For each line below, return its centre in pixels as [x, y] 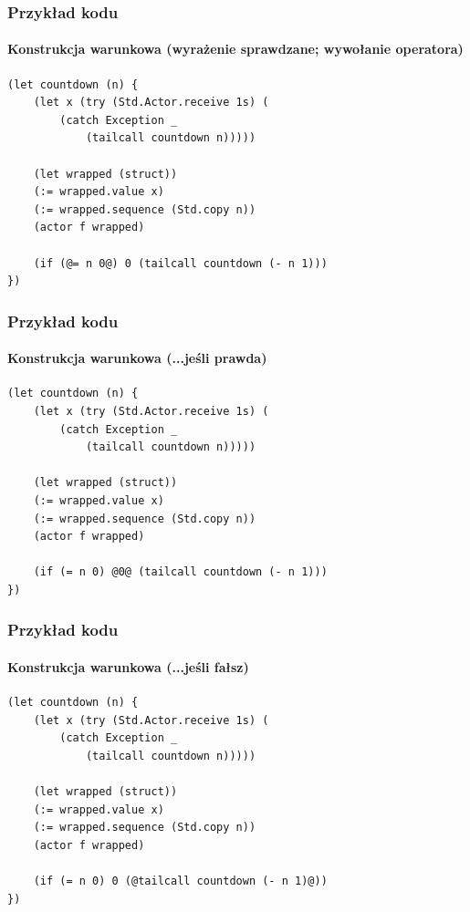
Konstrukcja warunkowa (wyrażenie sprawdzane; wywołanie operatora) [235, 49]
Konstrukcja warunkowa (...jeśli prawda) [137, 358]
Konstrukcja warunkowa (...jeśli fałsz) [128, 666]
